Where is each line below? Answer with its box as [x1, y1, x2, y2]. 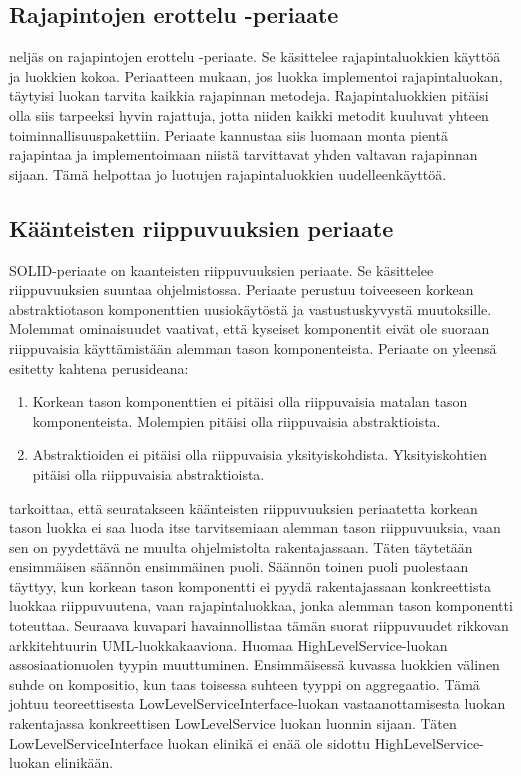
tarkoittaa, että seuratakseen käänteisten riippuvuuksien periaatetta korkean [9, 497, 478, 518]
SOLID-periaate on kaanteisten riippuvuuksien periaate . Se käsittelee [9, 259, 434, 280]
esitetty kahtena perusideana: [9, 357, 189, 378]
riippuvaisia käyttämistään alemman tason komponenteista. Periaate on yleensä [9, 337, 497, 358]
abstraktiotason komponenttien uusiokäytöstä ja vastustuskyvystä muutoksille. [9, 298, 492, 319]
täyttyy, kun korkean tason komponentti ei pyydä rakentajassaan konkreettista [9, 575, 491, 596]
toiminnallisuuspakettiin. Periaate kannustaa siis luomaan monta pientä [9, 124, 448, 145]
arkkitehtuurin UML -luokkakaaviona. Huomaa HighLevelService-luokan [9, 634, 448, 655]
